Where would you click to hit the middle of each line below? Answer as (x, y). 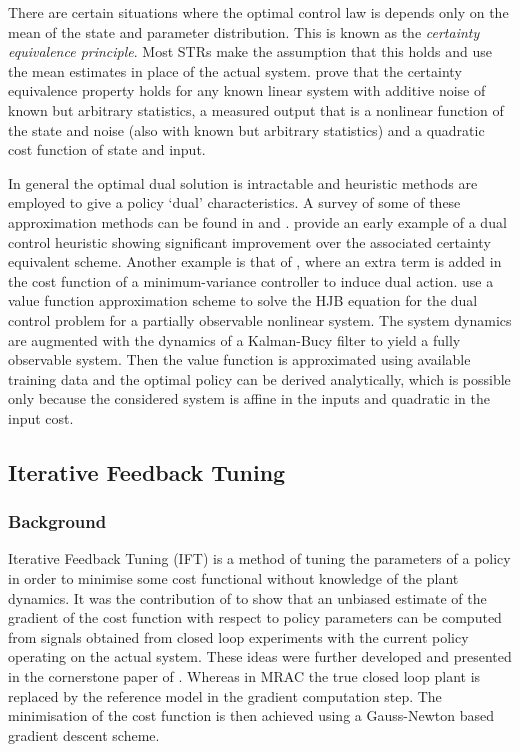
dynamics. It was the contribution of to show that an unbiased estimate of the (247, 597)
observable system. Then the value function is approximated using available (239, 359)
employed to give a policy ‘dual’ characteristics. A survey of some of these (234, 202)
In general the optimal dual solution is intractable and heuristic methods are (243, 182)
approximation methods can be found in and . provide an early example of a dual (257, 221)
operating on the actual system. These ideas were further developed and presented (260, 656)
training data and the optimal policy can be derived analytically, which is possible (259, 378)
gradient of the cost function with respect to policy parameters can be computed (255, 617)
